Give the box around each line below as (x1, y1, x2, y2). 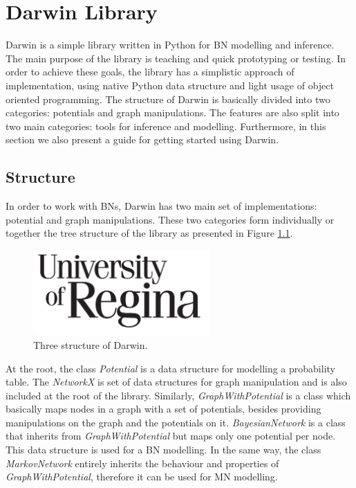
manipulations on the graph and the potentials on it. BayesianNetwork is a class (6, 415, 346, 429)
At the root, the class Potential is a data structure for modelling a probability (6, 361, 335, 375)
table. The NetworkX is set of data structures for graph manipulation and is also (6, 374, 347, 389)
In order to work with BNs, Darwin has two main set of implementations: (6, 199, 317, 213)
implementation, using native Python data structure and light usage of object (6, 78, 334, 92)
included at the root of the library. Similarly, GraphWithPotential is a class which (6, 388, 351, 402)
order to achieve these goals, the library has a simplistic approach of (6, 64, 294, 79)
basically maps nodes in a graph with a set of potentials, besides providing (6, 401, 321, 416)
